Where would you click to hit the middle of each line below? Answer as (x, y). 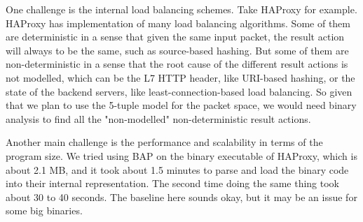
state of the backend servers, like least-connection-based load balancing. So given (179, 91)
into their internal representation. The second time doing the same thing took (172, 183)
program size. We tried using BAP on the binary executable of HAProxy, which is (181, 155)
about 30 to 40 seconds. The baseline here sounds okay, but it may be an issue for (181, 197)
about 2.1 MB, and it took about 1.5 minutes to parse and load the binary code (177, 169)
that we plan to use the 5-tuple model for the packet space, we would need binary (181, 105)
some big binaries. (44, 210)
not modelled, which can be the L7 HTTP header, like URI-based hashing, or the (180, 77)
